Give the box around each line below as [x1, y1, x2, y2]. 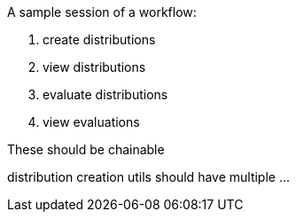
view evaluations [43, 114, 140, 129]
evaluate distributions [43, 87, 168, 102]
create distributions [43, 32, 156, 47]
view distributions [43, 59, 146, 74]
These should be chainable [7, 142, 165, 157]
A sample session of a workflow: [7, 4, 197, 20]
